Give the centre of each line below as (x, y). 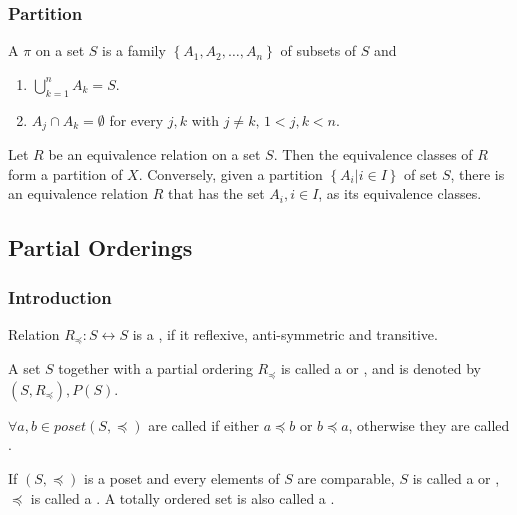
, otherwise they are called (429, 424)
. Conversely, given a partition (230, 173)
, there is (477, 173)
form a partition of (65, 173)
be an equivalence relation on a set (154, 154)
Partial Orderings (100, 247)
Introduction (60, 296)
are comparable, (346, 477)
